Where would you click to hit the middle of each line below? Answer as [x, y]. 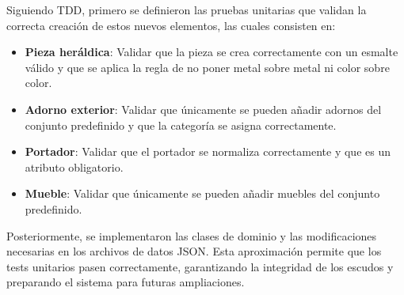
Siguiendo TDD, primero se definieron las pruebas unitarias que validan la [187, 9]
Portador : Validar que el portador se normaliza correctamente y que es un [208, 151]
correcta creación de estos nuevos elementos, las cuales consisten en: [171, 25]
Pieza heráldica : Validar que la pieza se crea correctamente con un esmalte [212, 52]
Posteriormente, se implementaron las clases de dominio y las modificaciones [192, 235]
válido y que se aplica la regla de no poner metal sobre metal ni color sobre [207, 67]
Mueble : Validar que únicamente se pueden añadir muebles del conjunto [202, 193]
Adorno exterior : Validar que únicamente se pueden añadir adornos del [203, 109]
